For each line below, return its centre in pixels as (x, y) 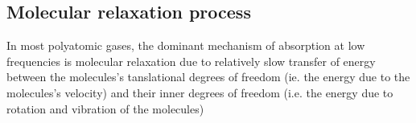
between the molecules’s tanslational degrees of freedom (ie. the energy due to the (208, 77)
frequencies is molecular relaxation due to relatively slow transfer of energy (191, 61)
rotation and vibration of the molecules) (105, 108)
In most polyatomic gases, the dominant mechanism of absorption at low (186, 45)
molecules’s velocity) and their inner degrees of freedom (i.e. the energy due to (200, 92)
